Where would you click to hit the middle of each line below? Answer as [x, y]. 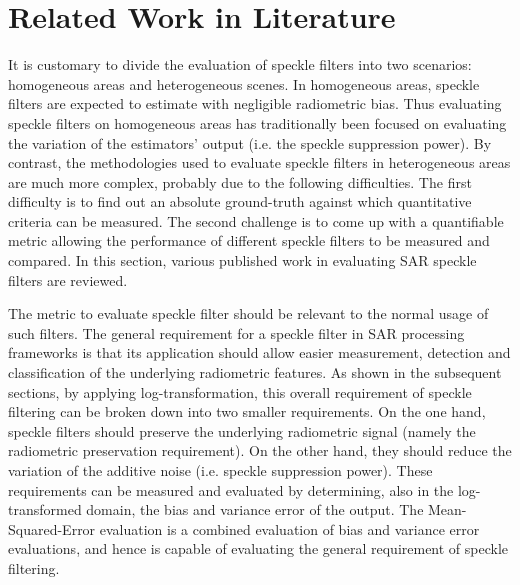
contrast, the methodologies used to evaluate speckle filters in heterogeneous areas [259, 162]
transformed [45, 509]
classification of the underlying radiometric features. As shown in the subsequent [255, 372]
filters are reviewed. [68, 279]
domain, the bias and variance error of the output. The [255, 509]
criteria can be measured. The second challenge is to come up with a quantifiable [256, 220]
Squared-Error [52, 528]
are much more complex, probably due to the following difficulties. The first [240, 181]
